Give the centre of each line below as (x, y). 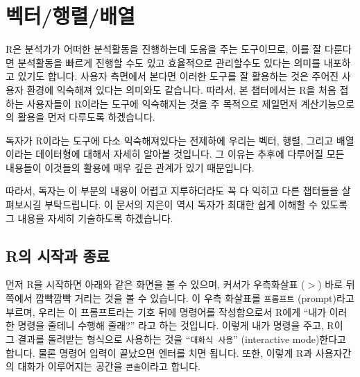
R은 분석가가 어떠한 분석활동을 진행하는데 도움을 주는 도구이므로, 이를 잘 (164, 49)
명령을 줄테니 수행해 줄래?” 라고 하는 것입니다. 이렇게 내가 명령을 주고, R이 (180, 325)
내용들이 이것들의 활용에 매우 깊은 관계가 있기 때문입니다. (130, 167)
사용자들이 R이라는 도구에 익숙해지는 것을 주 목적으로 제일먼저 (162, 103)
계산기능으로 (328, 103)
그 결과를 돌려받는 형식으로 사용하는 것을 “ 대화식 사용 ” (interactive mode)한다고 (176, 338)
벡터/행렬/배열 (70, 16)
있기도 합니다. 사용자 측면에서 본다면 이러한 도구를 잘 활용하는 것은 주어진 (178, 76)
